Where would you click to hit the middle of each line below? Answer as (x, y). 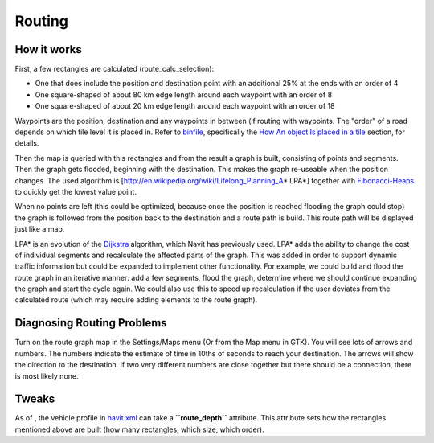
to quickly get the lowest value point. (76, 191)
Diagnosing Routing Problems (91, 323)
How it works (48, 49)
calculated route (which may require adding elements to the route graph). (136, 300)
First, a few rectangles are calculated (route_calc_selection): (115, 69)
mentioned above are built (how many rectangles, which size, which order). (139, 429)
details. (27, 143)
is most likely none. (47, 376)
